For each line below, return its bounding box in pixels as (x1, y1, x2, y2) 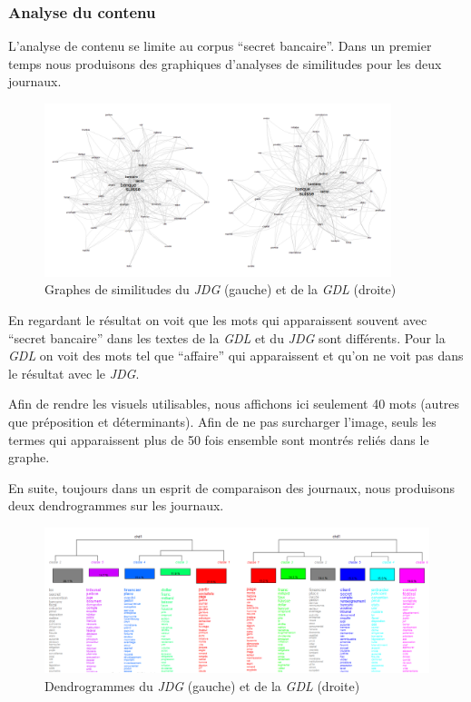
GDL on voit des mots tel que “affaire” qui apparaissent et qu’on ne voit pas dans (8, 346, 464, 365)
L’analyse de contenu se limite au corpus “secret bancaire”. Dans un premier (8, 36, 432, 55)
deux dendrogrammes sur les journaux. (8, 496, 224, 515)
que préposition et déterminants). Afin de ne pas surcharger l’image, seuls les (8, 411, 437, 430)
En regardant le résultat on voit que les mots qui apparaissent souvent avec (8, 310, 427, 329)
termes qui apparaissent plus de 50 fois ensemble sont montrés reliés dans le (8, 430, 429, 449)
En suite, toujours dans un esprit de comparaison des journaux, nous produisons (8, 478, 455, 497)
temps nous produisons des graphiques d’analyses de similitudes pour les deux (8, 54, 442, 73)
